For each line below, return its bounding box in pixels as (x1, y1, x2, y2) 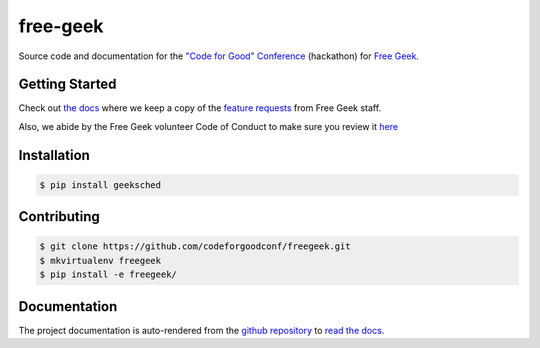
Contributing (18, 208, 100, 225)
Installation (18, 146, 90, 164)
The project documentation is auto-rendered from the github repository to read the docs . (18, 324, 385, 336)
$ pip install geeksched (39, 179, 162, 190)
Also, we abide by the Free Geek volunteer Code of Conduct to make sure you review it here (18, 120, 399, 132)
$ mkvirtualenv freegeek (39, 255, 162, 266)
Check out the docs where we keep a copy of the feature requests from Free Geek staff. (18, 102, 382, 114)
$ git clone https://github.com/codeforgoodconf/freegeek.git (39, 241, 351, 252)
